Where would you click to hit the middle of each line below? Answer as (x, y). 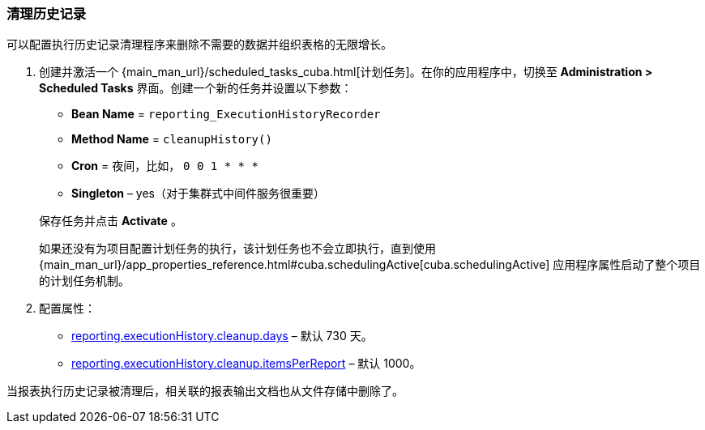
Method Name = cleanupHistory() (172, 139)
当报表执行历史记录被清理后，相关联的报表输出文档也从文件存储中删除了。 (205, 391)
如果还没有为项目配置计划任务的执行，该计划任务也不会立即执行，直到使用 (237, 249)
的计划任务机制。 (84, 281)
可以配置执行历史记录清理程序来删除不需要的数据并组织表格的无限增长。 (199, 45)
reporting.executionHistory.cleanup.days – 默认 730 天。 (222, 336)
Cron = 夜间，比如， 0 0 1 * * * (165, 166)
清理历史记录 (47, 14)
